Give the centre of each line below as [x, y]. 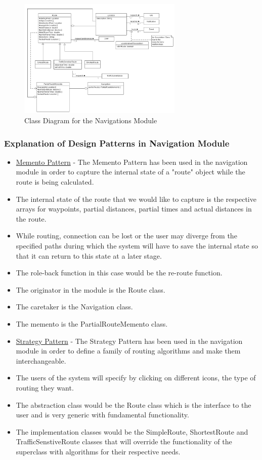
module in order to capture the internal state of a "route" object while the [130, 172]
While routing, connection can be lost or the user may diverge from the [126, 236]
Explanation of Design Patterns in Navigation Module [117, 143]
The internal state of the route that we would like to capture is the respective [136, 199]
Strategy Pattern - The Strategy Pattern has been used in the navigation [129, 341]
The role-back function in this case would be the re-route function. [119, 273]
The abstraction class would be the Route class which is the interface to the [134, 404]
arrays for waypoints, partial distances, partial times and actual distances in [134, 209]
